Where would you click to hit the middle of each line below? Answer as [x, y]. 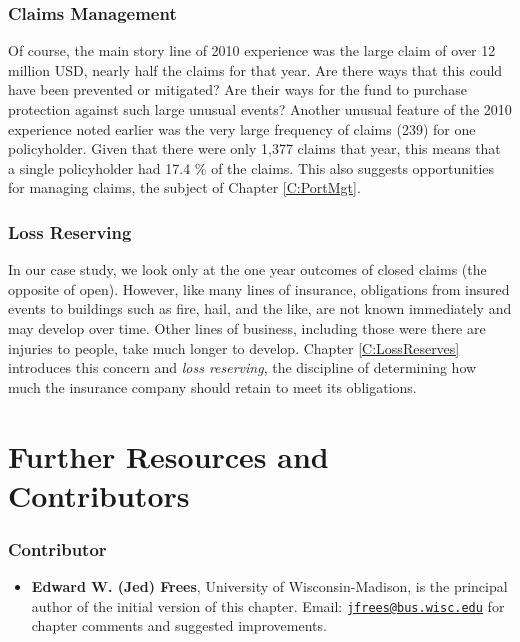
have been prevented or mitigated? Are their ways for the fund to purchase [237, 89]
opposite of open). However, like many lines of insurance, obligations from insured [259, 288]
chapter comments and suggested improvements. [179, 625]
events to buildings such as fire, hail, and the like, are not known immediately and [260, 308]
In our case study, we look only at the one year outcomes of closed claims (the [247, 269]
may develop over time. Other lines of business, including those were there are [247, 327]
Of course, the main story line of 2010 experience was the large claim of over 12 [252, 50]
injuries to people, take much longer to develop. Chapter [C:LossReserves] [234, 347]
